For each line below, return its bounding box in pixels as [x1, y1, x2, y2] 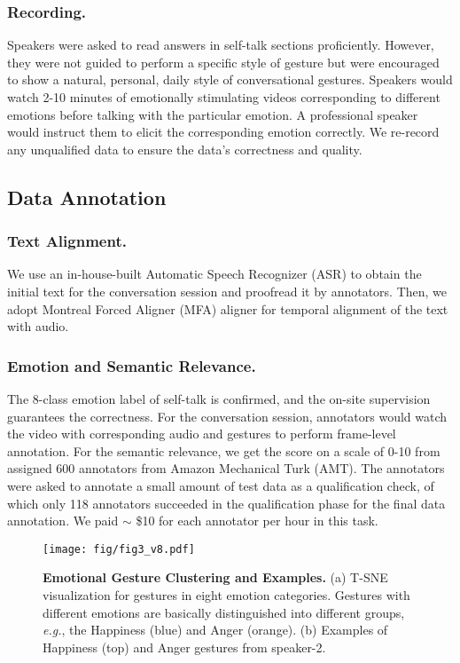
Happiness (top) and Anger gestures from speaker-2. [43, 637, 326, 656]
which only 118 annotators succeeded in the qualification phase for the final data [7, 493, 446, 512]
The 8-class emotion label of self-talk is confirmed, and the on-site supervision [7, 389, 431, 407]
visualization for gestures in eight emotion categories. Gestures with [43, 585, 410, 604]
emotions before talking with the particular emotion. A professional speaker [7, 105, 418, 123]
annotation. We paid [7, 511, 119, 530]
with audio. [7, 317, 69, 335]
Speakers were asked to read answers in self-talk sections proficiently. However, [7, 36, 434, 54]
